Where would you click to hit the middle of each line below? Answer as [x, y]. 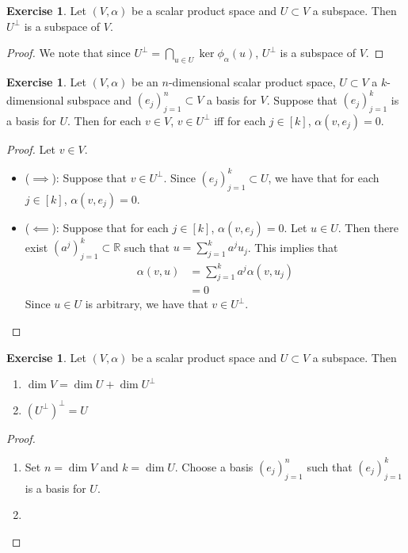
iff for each [240, 120]
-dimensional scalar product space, [252, 81]
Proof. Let [31, 149]
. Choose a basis [214, 466]
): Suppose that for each [110, 227]
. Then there [368, 227]
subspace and [100, 99]
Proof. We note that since [69, 53]
